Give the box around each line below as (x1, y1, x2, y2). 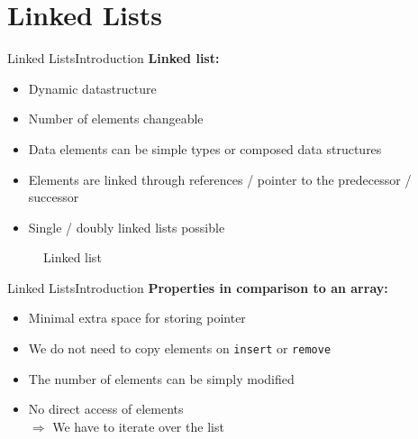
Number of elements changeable (28, 109, 204, 128)
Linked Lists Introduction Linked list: (7, 49, 220, 68)
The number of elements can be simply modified (28, 369, 295, 388)
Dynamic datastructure (28, 78, 157, 97)
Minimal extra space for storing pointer (28, 308, 246, 327)
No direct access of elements (28, 399, 184, 418)
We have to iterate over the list (52, 416, 224, 435)
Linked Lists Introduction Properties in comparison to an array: (7, 278, 388, 297)
